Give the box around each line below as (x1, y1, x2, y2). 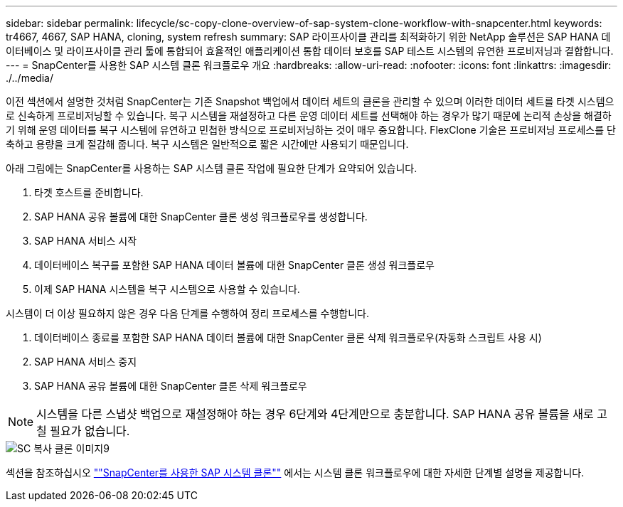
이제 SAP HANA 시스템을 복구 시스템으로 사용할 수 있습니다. (34, 283, 300, 295)
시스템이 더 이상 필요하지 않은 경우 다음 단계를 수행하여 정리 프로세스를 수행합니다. (6, 307, 370, 319)
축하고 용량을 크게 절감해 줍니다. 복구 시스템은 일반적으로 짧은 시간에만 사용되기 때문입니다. (6, 138, 409, 150)
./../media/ (6, 72, 53, 84)
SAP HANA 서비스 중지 (34, 356, 137, 368)
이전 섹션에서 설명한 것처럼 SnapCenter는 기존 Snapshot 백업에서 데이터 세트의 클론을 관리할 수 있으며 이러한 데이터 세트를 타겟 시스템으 (6, 95, 614, 107)
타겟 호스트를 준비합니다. (34, 186, 144, 198)
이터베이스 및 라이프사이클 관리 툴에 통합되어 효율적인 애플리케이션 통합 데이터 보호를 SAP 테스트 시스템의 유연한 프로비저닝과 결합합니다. (6, 45, 614, 57)
